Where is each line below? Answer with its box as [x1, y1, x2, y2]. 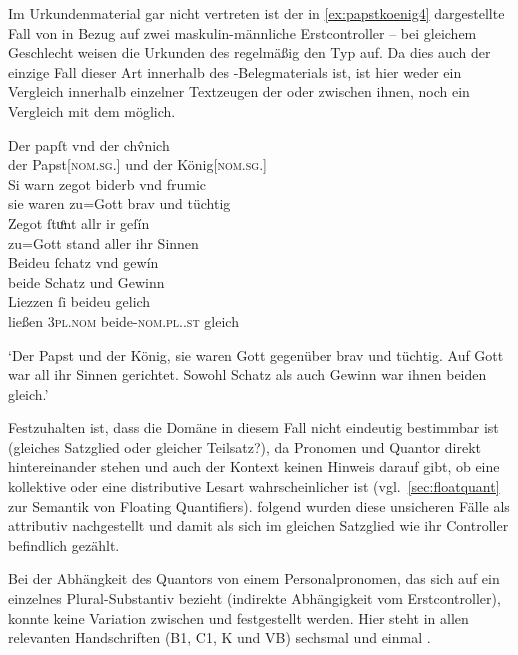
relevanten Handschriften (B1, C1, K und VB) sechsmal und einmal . [8, 627, 431, 648]
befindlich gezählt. [8, 534, 120, 555]
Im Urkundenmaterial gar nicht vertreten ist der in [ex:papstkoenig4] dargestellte [8, 3, 505, 23]
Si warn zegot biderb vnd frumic [8, 173, 207, 194]
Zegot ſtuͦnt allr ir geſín [8, 212, 150, 233]
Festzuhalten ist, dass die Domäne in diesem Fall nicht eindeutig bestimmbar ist [8, 417, 499, 438]
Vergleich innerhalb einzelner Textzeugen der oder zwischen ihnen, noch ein [8, 81, 470, 102]
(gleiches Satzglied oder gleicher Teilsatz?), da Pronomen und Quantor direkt [8, 436, 482, 457]
